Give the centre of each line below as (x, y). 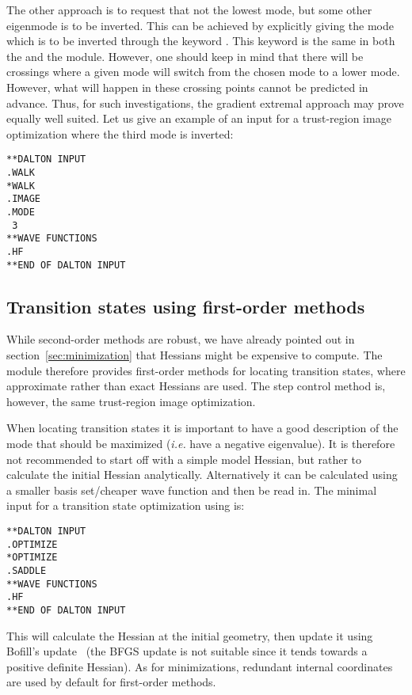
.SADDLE (27, 570)
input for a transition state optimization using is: (126, 505)
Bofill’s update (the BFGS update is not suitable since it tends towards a (187, 651)
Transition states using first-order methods (186, 306)
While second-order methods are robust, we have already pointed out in (181, 339)
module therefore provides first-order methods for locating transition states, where (206, 370)
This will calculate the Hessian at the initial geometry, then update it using (190, 635)
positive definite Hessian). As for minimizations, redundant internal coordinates (200, 666)
